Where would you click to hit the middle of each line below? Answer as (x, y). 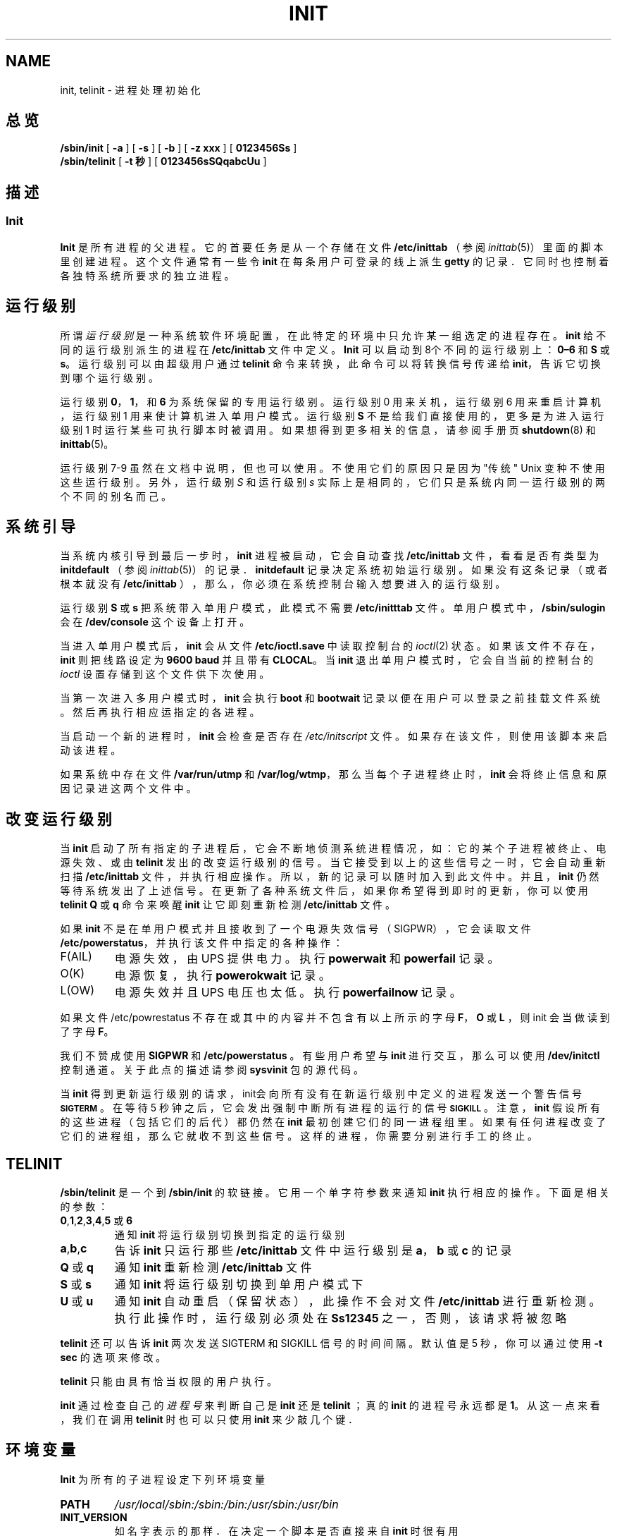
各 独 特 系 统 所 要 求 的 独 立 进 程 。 (147, 275)
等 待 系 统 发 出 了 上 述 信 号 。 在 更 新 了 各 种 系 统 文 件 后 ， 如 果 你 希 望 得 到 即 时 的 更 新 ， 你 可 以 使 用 (324, 891)
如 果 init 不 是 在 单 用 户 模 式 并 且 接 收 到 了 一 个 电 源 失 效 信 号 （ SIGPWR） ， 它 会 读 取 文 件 (295, 929)
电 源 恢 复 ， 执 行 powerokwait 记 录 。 (222, 976)
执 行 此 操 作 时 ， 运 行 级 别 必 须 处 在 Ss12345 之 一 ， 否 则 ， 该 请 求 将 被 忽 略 (341, 1318)
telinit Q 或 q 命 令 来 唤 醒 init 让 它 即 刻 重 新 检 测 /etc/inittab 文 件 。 (228, 905)
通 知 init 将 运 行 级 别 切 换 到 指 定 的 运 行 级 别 (230, 1235)
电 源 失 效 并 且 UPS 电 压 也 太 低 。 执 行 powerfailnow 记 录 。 (288, 993)
